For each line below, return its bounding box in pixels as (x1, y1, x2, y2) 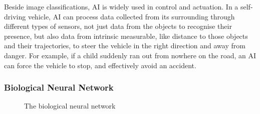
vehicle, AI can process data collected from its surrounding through (28, 11, 235, 21)
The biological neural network (24, 101, 116, 111)
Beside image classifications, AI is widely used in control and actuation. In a (4, 1, 238, 11)
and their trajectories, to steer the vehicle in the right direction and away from (4, 40, 245, 51)
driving (4, 11, 26, 21)
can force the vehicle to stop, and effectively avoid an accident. (4, 60, 196, 70)
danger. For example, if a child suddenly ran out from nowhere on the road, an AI (4, 50, 256, 60)
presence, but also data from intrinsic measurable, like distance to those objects (4, 30, 248, 41)
